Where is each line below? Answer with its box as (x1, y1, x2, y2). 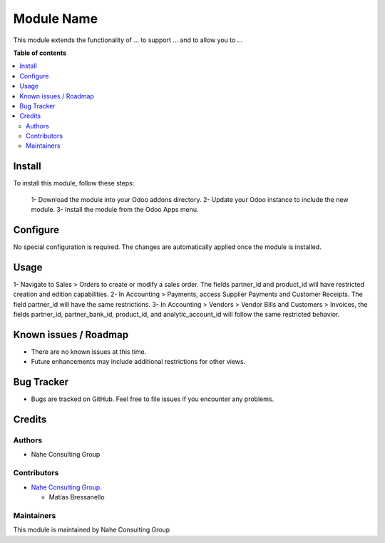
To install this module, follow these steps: (13, 179, 135, 188)
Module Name (13, 11, 98, 26)
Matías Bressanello (48, 493, 105, 502)
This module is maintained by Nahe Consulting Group (13, 525, 170, 534)
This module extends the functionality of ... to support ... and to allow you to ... (13, 36, 243, 44)
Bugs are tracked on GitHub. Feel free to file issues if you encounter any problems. (31, 395, 274, 403)
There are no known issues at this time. (31, 347, 147, 356)
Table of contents (13, 49, 67, 57)
